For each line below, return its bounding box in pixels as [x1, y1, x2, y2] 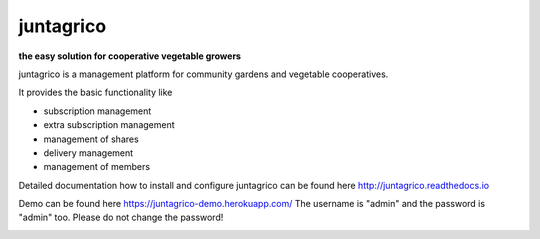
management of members [43, 161, 150, 173]
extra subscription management [43, 119, 175, 131]
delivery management [43, 146, 134, 159]
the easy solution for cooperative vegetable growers [18, 50, 242, 62]
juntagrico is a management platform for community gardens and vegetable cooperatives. [18, 68, 389, 80]
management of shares [43, 133, 139, 145]
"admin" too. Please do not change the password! [18, 211, 224, 224]
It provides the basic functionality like [18, 86, 173, 99]
